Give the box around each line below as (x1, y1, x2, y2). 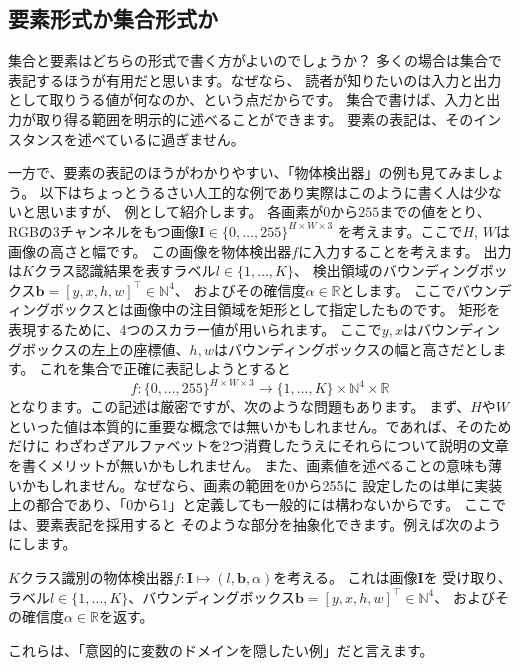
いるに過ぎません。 (119, 128, 245, 149)
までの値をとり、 (379, 201, 491, 222)
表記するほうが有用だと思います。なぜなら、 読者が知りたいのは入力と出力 (8, 69, 502, 90)
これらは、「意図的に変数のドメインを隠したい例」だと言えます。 (8, 639, 434, 660)
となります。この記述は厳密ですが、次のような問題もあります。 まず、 (8, 396, 471, 417)
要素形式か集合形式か (8, 3, 218, 34)
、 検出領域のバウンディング (293, 260, 480, 281)
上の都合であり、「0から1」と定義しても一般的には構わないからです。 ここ (8, 494, 493, 515)
